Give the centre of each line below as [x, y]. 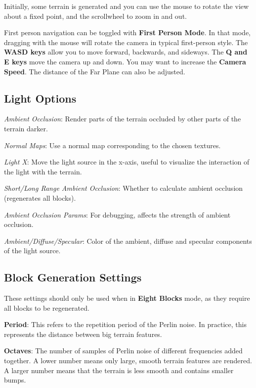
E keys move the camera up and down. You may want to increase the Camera [125, 61]
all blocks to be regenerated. [47, 307]
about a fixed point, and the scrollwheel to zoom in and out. [95, 16]
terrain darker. [26, 128]
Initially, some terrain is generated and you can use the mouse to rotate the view [127, 6]
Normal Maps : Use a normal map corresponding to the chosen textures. [112, 145]
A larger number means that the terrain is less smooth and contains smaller [119, 370]
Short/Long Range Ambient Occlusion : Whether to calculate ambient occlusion [124, 188]
